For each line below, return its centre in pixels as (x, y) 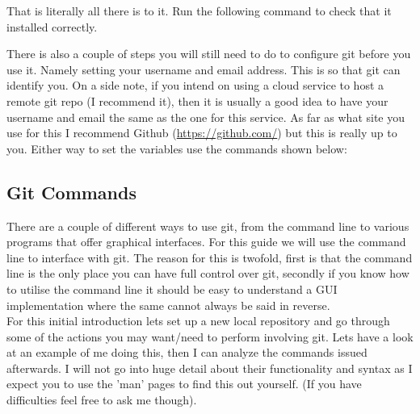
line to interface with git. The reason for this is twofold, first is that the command (210, 257)
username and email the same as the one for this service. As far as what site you (206, 117)
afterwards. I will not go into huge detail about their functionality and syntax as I (210, 368)
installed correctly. (52, 26)
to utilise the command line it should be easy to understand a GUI (172, 289)
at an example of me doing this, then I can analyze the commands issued (187, 352)
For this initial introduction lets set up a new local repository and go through (198, 321)
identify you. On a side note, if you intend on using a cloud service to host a (195, 85)
